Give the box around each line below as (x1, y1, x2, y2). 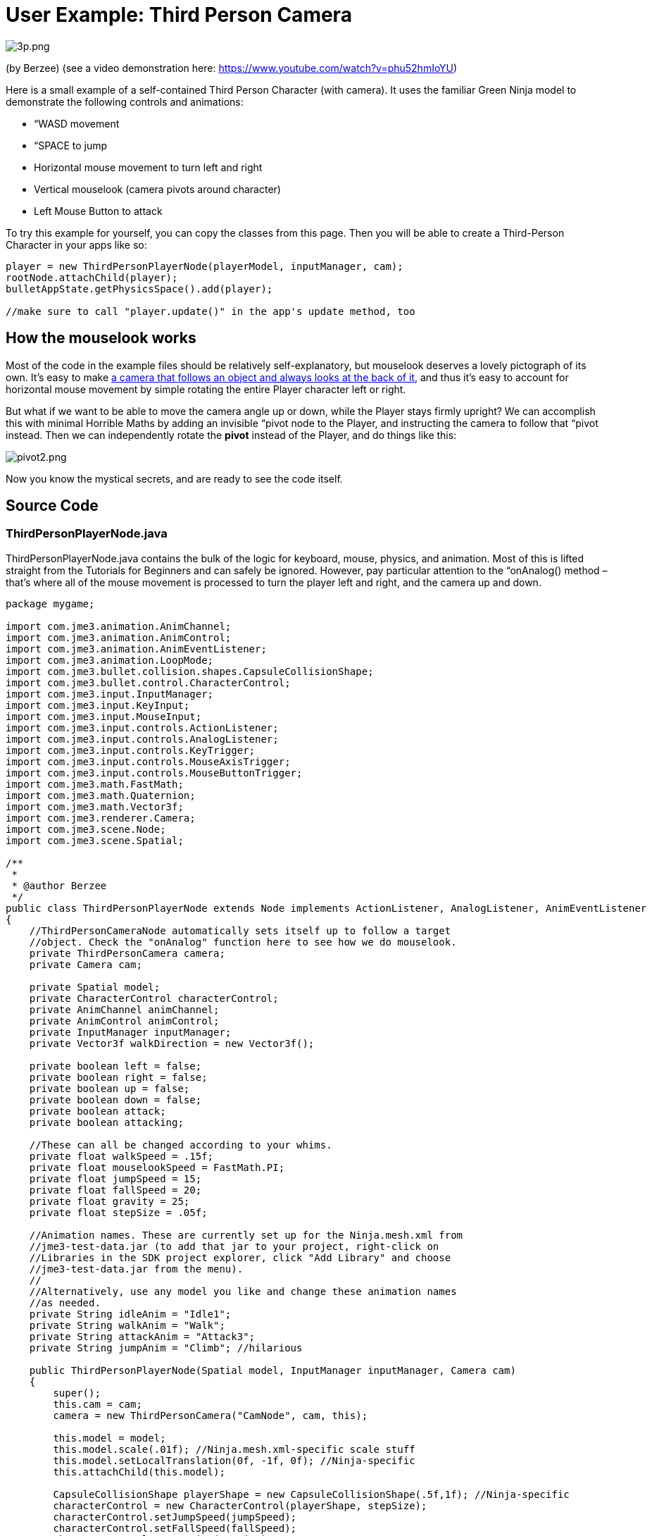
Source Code (6, 497, 99, 515)
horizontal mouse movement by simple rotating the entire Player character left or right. (6, 383, 406, 395)
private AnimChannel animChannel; (29, 1003, 220, 1015)
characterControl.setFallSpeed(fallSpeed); (53, 1522, 297, 1534)
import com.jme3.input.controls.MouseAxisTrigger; (6, 755, 291, 767)
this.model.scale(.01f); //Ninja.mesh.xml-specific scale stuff (53, 1443, 415, 1455)
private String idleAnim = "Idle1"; (29, 1308, 232, 1320)
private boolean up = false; (29, 1082, 190, 1094)
